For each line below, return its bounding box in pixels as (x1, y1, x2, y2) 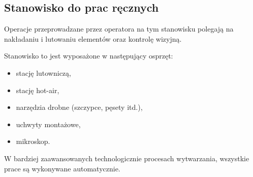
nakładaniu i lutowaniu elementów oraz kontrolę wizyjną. (4, 33, 182, 44)
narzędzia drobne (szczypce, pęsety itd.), (16, 102, 143, 112)
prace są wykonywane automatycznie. (4, 163, 120, 173)
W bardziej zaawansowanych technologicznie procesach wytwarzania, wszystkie (4, 153, 249, 163)
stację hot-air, (16, 84, 59, 95)
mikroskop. (16, 136, 50, 146)
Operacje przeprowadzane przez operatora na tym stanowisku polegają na (4, 23, 234, 34)
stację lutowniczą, (16, 67, 71, 78)
